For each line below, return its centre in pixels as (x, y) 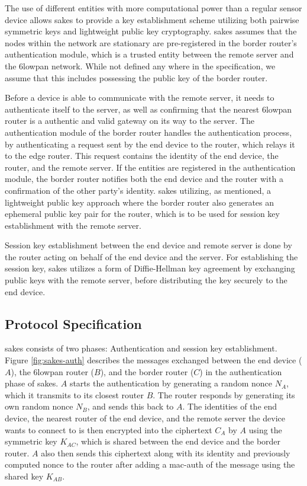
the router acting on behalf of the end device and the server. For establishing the (151, 256)
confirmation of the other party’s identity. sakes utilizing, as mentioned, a (138, 190)
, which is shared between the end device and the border (178, 441)
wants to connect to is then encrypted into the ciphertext (109, 429)
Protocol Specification (73, 323)
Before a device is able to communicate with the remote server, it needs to (140, 97)
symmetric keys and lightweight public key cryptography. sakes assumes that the (151, 31)
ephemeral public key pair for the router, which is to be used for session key (142, 214)
